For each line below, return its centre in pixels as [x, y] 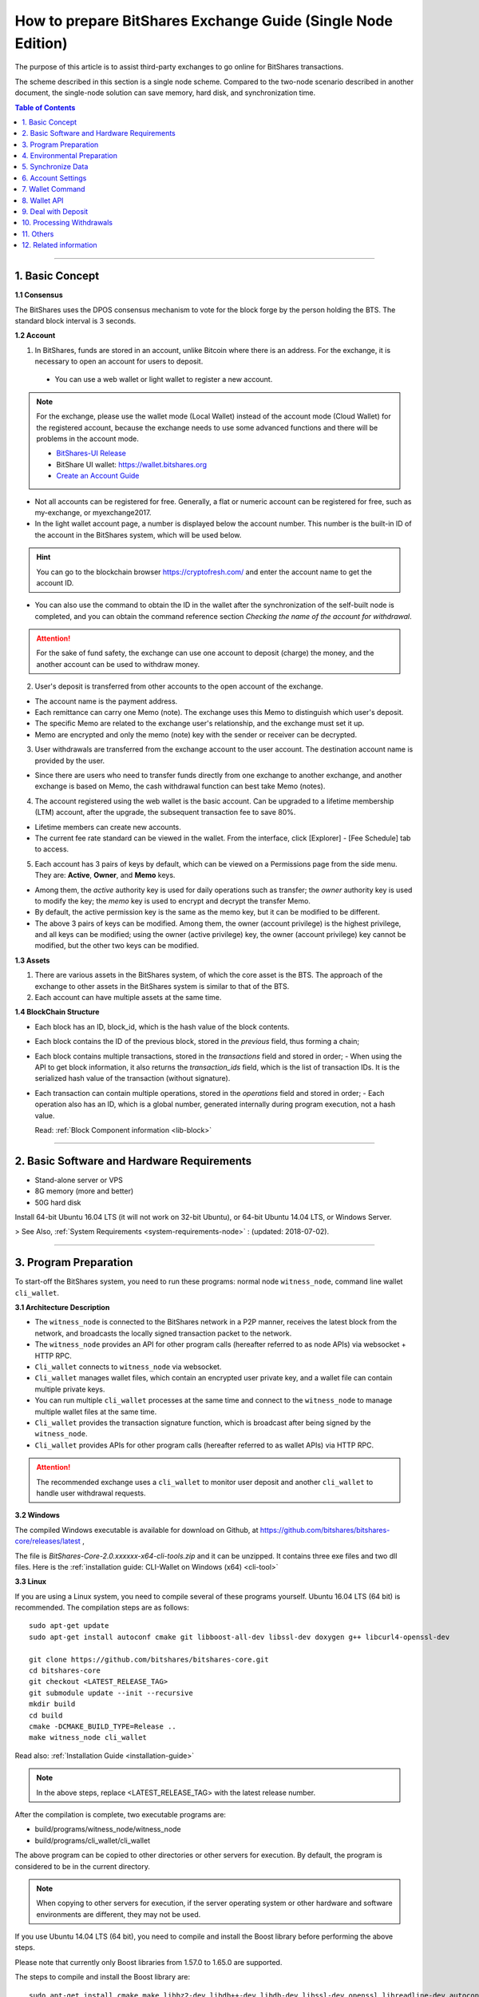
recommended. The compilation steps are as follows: [102, 1608]
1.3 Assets [32, 960]
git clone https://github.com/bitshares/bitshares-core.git [149, 1659]
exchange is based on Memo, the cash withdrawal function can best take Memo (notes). [180, 786]
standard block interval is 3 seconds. [75, 320]
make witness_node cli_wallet [88, 1738]
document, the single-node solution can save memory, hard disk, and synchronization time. [165, 93]
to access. [52, 849]
